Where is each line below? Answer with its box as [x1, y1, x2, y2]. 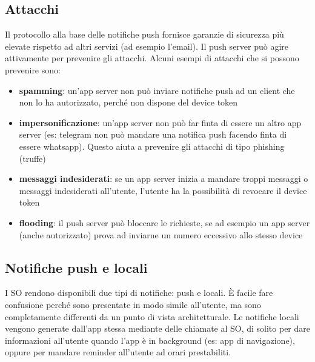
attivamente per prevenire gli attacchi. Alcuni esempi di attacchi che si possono [5, 52, 299, 64]
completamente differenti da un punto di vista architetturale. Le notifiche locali [5, 310, 299, 323]
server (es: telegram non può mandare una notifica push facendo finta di [19, 128, 287, 141]
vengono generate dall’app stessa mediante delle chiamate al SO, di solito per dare [5, 322, 311, 335]
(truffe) [19, 152, 46, 164]
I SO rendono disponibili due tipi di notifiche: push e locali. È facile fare [5, 286, 273, 299]
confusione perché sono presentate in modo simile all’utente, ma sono [5, 298, 261, 310]
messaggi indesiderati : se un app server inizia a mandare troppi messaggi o [19, 172, 308, 185]
